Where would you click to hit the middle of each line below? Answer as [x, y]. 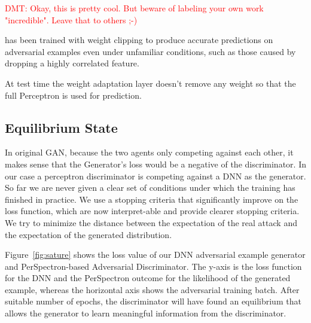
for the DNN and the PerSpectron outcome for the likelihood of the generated [148, 278]
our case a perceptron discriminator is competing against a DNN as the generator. [155, 176]
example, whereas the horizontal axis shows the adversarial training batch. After [152, 289]
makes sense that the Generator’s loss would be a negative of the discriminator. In [155, 164]
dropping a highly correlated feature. [72, 63]
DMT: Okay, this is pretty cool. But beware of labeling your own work [134, 8]
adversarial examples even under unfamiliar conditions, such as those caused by [150, 51]
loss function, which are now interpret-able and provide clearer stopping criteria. [152, 211]
